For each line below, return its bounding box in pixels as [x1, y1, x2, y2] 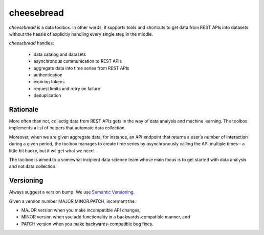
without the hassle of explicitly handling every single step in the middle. [9, 31, 153, 37]
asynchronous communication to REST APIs [33, 58, 122, 64]
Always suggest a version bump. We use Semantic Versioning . [9, 189, 135, 195]
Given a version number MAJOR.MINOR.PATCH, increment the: [9, 198, 136, 204]
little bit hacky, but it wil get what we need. [9, 147, 95, 154]
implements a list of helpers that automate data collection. [9, 125, 126, 131]
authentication [33, 71, 63, 78]
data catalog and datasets [33, 51, 86, 57]
